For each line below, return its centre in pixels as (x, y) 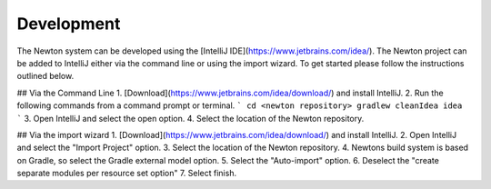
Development (69, 24)
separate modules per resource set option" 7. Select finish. (126, 174)
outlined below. (45, 76)
